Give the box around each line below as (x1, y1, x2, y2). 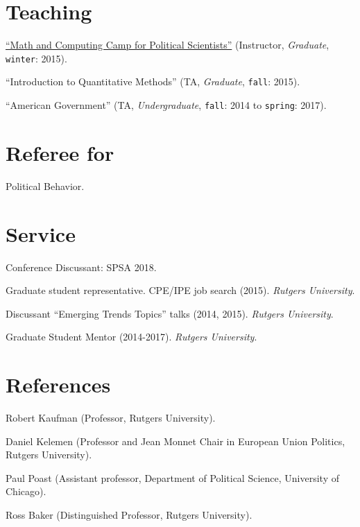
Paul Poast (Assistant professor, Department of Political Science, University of (6, 470, 339, 485)
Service (6, 219, 76, 248)
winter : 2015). (6, 51, 67, 65)
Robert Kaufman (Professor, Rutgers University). (6, 411, 216, 425)
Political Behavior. (6, 178, 85, 193)
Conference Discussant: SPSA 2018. (6, 259, 157, 274)
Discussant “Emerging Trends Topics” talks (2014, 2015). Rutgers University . (6, 306, 334, 320)
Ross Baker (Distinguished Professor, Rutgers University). (6, 508, 252, 521)
